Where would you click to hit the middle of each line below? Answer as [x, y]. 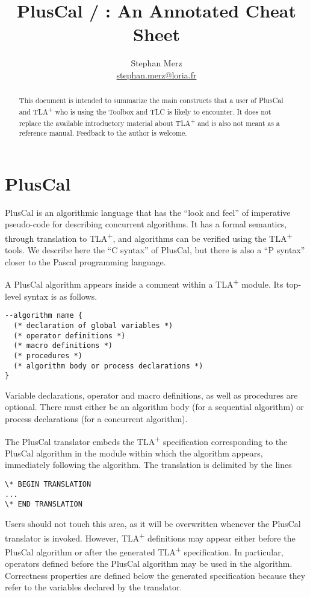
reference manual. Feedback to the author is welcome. [103, 133]
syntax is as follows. [60, 296]
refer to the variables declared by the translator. [94, 587]
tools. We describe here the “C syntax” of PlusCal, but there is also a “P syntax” [155, 250]
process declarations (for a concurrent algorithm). [96, 419]
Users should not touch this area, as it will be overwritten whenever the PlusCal [153, 524]
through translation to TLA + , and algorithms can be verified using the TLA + [149, 237]
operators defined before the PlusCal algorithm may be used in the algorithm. [149, 564]
